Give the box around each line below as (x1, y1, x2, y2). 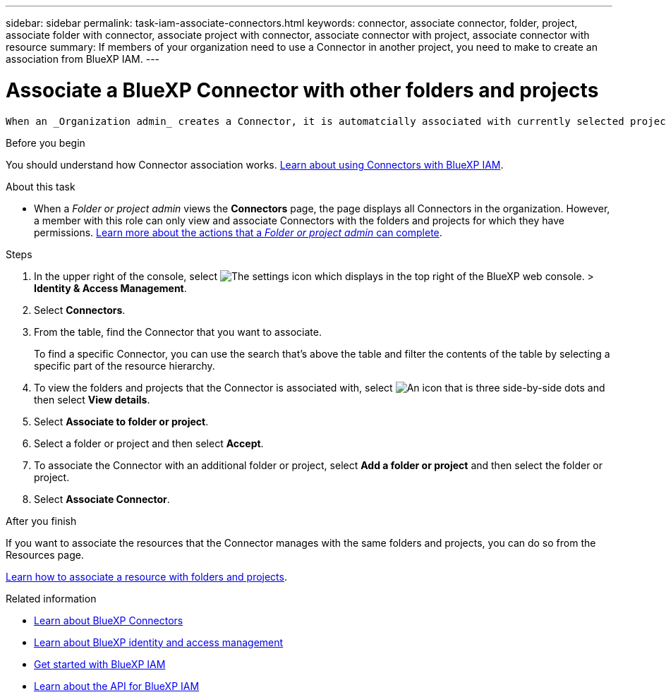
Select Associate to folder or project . (34, 415, 209, 428)
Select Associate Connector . (34, 492, 170, 505)
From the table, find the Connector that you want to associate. (34, 325, 322, 338)
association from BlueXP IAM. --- (6, 53, 160, 65)
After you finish (6, 514, 77, 527)
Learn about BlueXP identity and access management (34, 636, 284, 648)
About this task (6, 180, 75, 193)
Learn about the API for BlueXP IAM (34, 679, 200, 692)
